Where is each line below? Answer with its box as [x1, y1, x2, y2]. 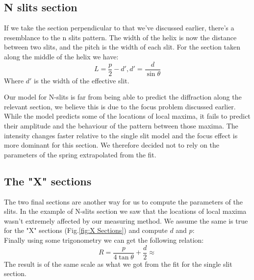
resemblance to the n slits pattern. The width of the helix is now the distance [4, 32, 237, 42]
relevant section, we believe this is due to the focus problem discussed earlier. [4, 101, 236, 111]
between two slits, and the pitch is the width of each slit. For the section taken [4, 42, 241, 52]
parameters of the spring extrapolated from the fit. [4, 149, 156, 159]
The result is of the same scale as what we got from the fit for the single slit [4, 258, 232, 269]
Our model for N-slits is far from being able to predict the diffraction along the [4, 92, 242, 102]
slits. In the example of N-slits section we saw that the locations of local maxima [4, 206, 247, 216]
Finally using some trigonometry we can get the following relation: [4, 234, 204, 245]
